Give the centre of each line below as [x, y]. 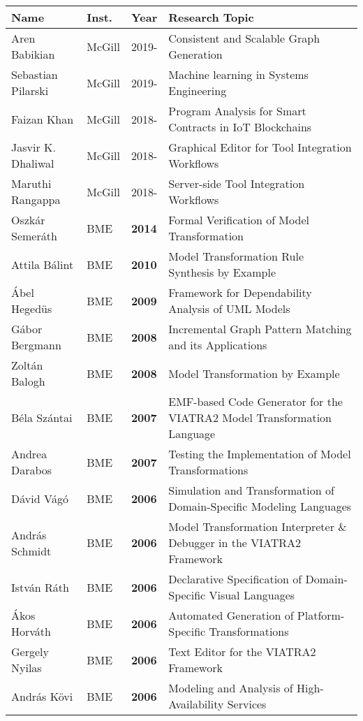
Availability [196, 704]
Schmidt [31, 551]
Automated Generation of [231, 615]
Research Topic [211, 17]
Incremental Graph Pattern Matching [260, 329]
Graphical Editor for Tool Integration [260, 147]
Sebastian [35, 74]
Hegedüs [32, 308]
